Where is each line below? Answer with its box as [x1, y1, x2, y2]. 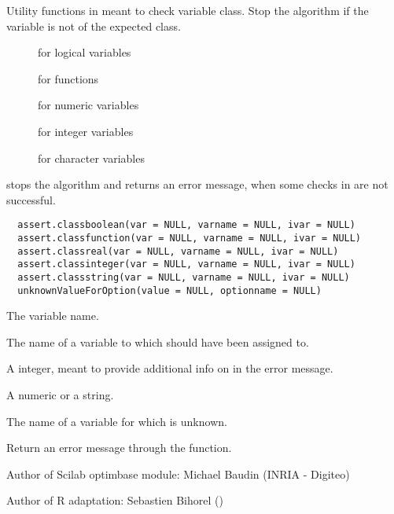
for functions [38, 70, 99, 86]
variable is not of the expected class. [6, 17, 181, 34]
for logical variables [38, 44, 131, 61]
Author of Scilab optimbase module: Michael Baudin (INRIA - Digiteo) [6, 465, 350, 482]
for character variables [38, 149, 145, 166]
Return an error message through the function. [6, 439, 232, 456]
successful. [6, 191, 56, 207]
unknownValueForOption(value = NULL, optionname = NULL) [17, 285, 322, 296]
